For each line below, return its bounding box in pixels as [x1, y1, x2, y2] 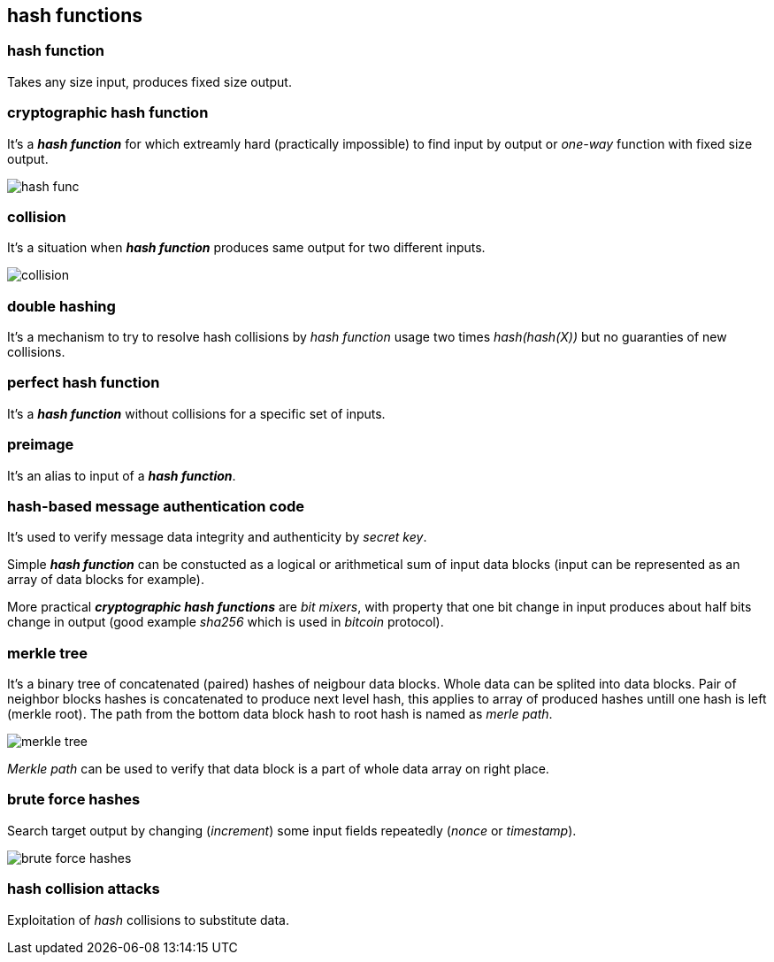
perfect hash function [7, 373, 160, 392]
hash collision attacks [7, 880, 160, 898]
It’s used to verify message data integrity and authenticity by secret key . [7, 529, 427, 545]
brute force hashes [7, 790, 141, 809]
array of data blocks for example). [7, 572, 204, 588]
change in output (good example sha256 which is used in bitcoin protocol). [7, 614, 444, 630]
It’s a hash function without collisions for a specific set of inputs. [7, 405, 386, 421]
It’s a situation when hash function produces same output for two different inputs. [7, 240, 486, 256]
